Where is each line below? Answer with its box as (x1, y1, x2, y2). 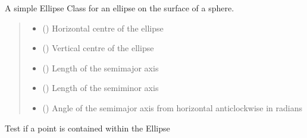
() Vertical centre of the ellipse (42, 42, 154, 54)
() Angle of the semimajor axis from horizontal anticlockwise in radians (42, 101, 302, 114)
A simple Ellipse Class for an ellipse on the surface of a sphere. (5, 2, 234, 14)
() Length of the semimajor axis (42, 61, 159, 74)
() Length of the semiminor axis (42, 81, 159, 94)
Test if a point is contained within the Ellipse (5, 121, 170, 134)
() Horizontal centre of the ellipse (42, 21, 164, 34)
